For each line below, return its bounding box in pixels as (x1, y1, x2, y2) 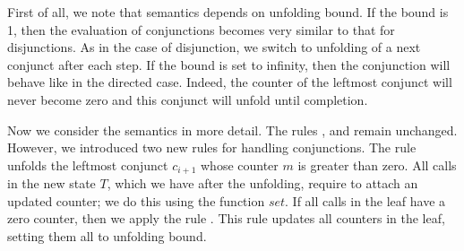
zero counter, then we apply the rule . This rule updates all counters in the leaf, (7, 209, 445, 228)
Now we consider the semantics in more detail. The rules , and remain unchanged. (7, 120, 458, 139)
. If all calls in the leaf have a (285, 191, 446, 210)
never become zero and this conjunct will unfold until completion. (7, 90, 368, 108)
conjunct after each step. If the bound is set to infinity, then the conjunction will (7, 55, 451, 74)
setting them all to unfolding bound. (7, 226, 207, 245)
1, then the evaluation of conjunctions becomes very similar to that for (7, 20, 395, 39)
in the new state (7, 174, 96, 193)
